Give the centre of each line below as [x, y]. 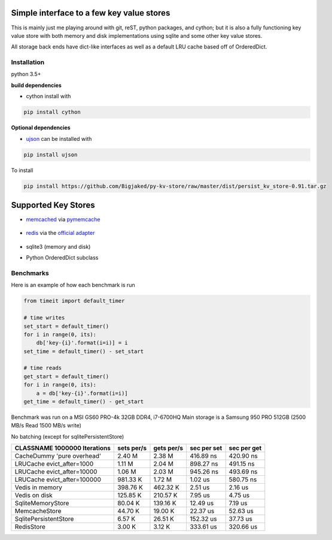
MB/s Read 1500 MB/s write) [46, 426]
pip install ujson [51, 155]
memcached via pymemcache [63, 219]
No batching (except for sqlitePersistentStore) [68, 436]
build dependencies [36, 85]
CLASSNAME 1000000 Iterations [63, 448]
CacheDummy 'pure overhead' [58, 456]
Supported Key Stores [53, 205]
